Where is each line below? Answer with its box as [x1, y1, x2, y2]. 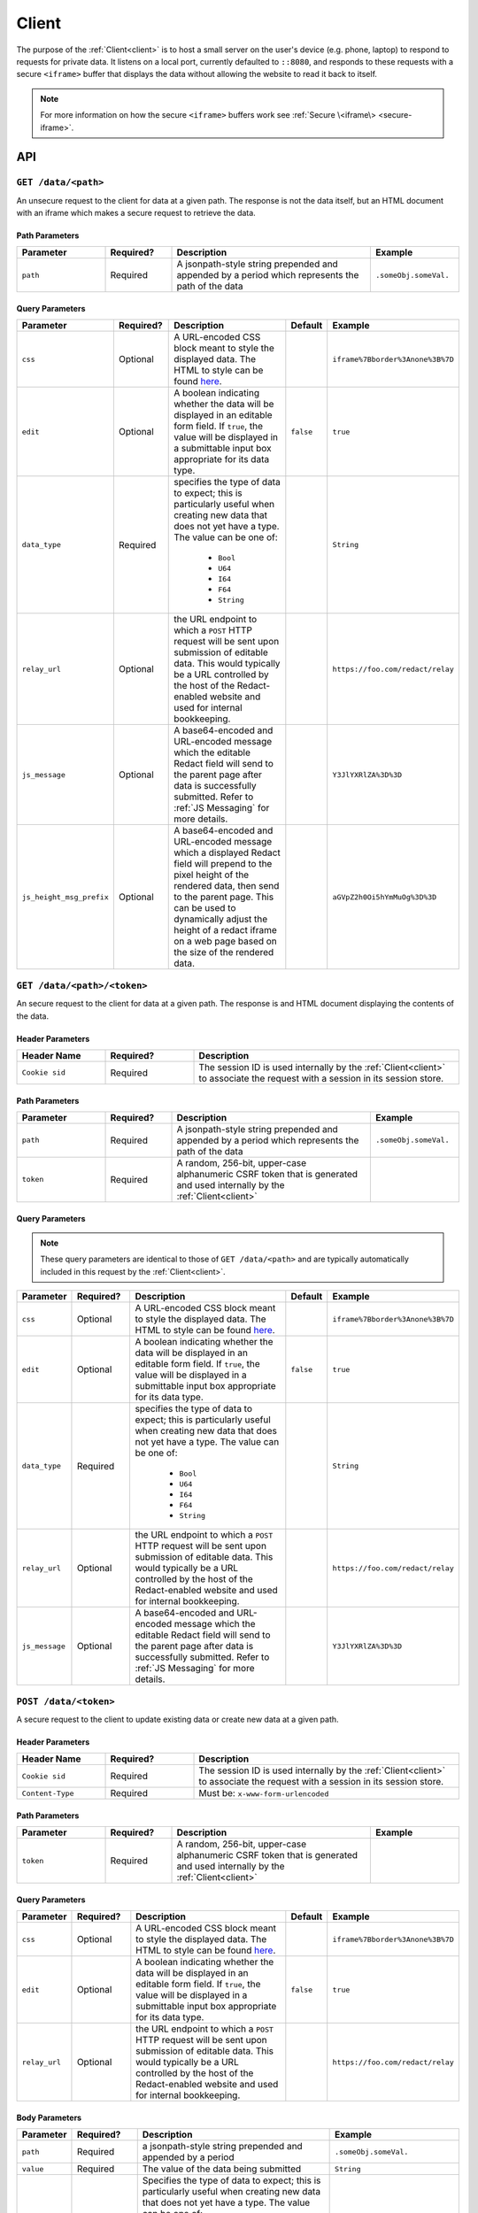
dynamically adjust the [173, 913, 268, 925]
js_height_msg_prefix [21, 892, 110, 902]
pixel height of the [173, 868, 250, 881]
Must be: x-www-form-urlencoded [198, 1787, 329, 1800]
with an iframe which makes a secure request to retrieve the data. [16, 208, 256, 219]
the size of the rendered [173, 946, 274, 959]
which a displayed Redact [173, 846, 281, 859]
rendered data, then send [173, 880, 280, 892]
